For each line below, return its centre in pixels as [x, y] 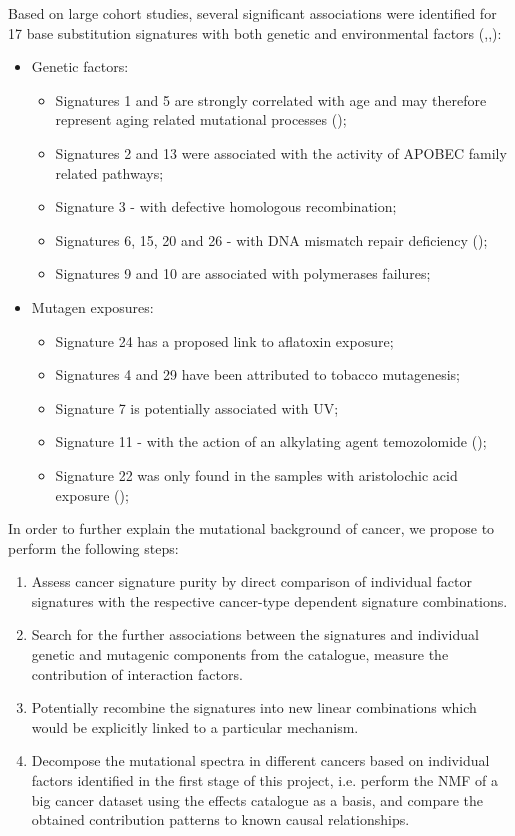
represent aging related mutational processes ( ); [201, 119]
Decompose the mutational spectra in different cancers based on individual [260, 760]
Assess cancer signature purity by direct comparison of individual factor [251, 581]
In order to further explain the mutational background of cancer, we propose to [251, 528]
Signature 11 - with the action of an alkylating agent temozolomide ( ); [271, 441]
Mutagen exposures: [92, 306]
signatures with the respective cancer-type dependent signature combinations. [269, 600]
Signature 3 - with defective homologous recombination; [226, 206]
